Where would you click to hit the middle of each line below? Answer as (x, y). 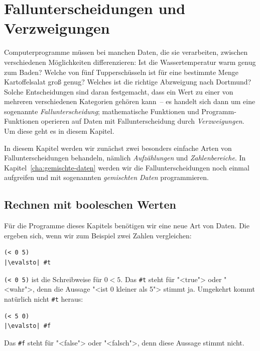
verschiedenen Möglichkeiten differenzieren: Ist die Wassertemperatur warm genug (130, 62)
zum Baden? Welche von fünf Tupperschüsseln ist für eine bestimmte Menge (121, 72)
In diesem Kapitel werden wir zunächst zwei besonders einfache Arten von (118, 148)
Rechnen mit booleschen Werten (90, 204)
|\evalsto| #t (28, 263)
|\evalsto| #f (28, 326)
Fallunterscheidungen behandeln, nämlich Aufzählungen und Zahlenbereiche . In (125, 158)
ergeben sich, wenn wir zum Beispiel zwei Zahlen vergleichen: (98, 235)
